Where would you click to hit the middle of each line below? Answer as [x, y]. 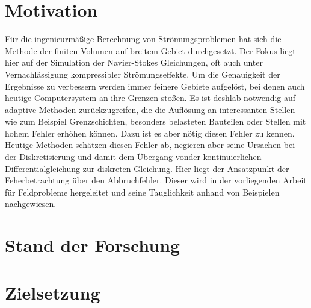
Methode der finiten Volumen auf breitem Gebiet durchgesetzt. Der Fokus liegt [150, 50]
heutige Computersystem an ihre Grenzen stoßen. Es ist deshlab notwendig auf [150, 98]
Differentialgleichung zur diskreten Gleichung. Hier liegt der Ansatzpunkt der [147, 168]
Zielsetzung [53, 292]
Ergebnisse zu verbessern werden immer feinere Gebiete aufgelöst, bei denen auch [155, 86]
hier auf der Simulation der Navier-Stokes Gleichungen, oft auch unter [134, 62]
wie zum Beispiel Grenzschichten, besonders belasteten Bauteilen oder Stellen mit [155, 121]
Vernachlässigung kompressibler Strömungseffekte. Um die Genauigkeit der [143, 74]
